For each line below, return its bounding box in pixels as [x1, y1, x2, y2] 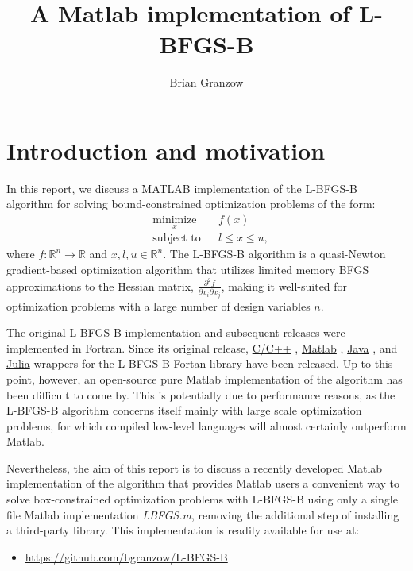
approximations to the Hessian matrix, [6, 277, 194, 294]
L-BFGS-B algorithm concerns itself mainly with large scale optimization [6, 402, 362, 419]
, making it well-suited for [221, 277, 348, 294]
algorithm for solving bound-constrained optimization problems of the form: [6, 195, 376, 212]
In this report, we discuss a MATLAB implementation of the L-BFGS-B [6, 179, 357, 196]
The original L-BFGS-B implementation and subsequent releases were [6, 324, 345, 341]
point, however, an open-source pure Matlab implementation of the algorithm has [6, 370, 403, 387]
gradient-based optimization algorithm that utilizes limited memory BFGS [6, 260, 369, 277]
